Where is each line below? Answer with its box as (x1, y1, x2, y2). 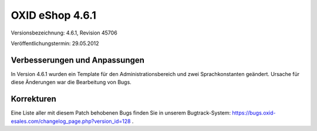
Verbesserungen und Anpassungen (11, 55, 145, 65)
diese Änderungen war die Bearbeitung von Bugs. (11, 79, 131, 86)
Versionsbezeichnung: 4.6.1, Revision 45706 (11, 29, 117, 36)
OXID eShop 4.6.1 (11, 9, 97, 22)
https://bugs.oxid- (232, 109, 276, 116)
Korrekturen (11, 94, 56, 104)
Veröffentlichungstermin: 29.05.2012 (11, 40, 99, 47)
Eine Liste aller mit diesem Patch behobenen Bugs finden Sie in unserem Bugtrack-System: (11, 109, 231, 116)
